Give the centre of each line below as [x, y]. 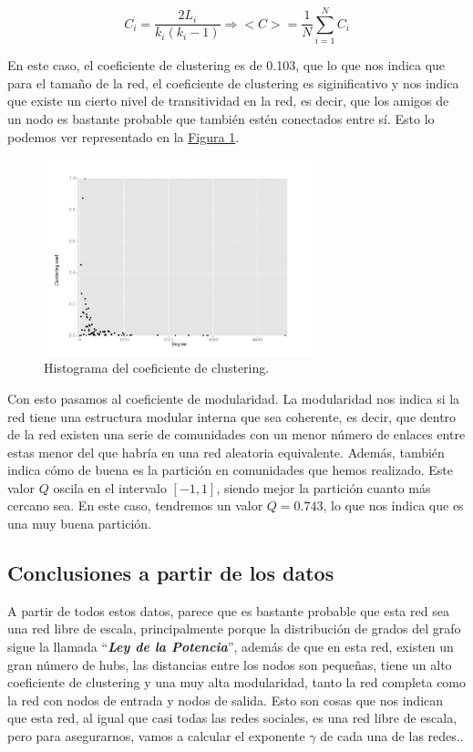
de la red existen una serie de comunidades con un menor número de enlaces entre [236, 434]
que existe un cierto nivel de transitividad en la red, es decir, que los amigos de [228, 101]
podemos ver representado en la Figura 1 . [123, 136]
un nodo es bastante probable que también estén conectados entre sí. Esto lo [221, 118]
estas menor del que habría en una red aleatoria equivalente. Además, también [226, 452]
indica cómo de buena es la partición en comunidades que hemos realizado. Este [230, 470]
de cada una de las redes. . [392, 736]
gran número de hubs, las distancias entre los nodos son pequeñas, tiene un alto [230, 664]
